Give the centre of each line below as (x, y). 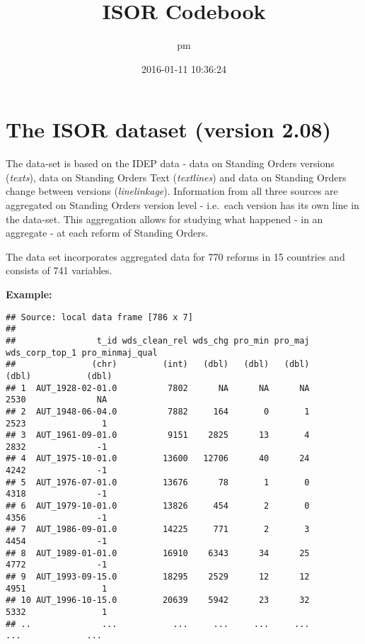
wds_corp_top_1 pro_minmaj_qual (82, 352)
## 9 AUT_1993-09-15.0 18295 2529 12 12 (158, 577)
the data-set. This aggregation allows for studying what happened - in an (164, 219)
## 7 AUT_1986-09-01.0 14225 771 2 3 (158, 530)
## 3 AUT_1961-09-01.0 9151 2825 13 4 (158, 435)
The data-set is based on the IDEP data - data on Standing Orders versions (170, 163)
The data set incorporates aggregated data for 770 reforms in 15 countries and (175, 256)
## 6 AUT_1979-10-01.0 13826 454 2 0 (158, 506)
